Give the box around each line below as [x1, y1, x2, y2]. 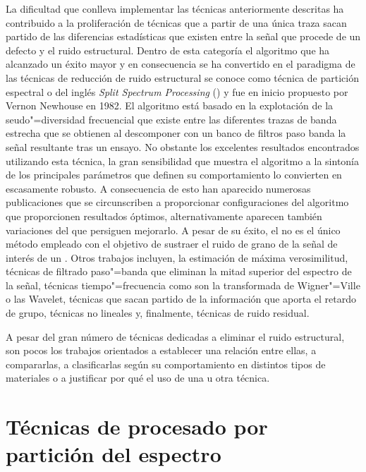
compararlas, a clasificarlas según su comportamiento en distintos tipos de [6, 356, 326, 371]
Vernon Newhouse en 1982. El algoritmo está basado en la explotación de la [6, 98, 334, 113]
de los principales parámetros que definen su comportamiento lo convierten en [6, 167, 342, 182]
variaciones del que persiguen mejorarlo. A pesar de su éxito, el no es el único [6, 222, 341, 237]
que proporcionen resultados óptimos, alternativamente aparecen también [6, 208, 322, 223]
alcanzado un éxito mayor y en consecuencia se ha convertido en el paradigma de [6, 56, 355, 71]
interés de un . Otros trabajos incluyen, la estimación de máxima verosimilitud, [6, 250, 348, 265]
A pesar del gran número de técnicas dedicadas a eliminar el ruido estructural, [6, 329, 345, 344]
